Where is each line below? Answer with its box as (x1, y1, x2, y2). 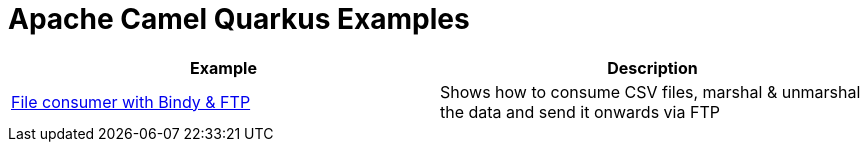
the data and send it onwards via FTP (440, 101, 720, 122)
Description (607, 57, 698, 78)
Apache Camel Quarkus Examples (8, 2, 470, 36)
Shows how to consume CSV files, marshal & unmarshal (440, 81, 861, 102)
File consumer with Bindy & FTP (11, 91, 251, 112)
